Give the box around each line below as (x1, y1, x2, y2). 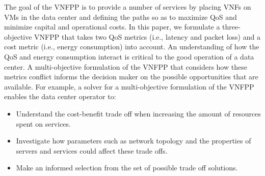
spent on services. (16, 118, 71, 129)
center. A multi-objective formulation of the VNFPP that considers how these (4, 61, 247, 72)
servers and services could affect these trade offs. (16, 145, 168, 156)
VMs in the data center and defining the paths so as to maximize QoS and (4, 11, 237, 22)
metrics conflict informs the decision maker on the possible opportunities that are (4, 71, 258, 82)
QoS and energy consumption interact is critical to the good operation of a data (4, 51, 254, 62)
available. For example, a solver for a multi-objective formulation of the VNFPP (4, 81, 254, 92)
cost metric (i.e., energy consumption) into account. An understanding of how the (4, 41, 259, 52)
